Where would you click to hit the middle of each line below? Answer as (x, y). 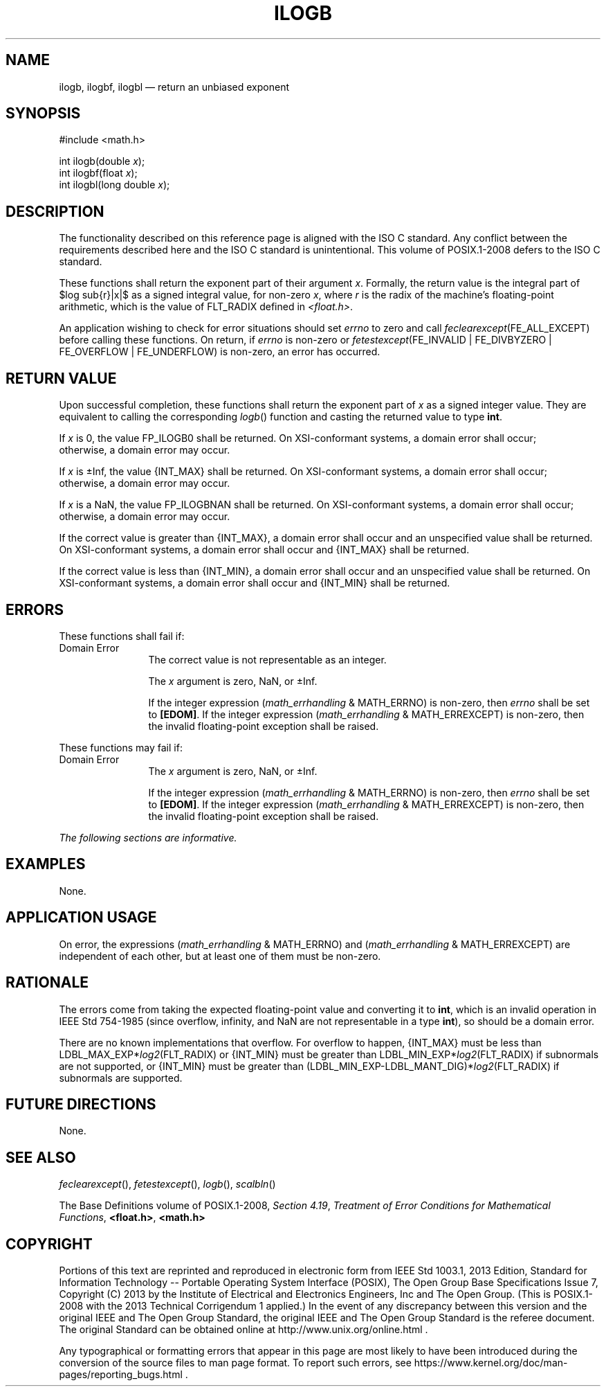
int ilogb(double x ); (102, 161)
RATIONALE (47, 983)
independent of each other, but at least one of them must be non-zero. (220, 956)
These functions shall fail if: (122, 636)
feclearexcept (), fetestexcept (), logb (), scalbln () (167, 1184)
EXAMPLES (46, 864)
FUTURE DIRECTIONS (81, 1104)
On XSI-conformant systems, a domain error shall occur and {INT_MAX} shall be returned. (264, 550)
